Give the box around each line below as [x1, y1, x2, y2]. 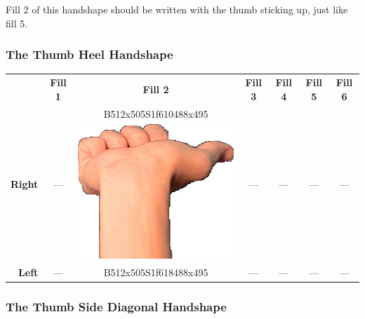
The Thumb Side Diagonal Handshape [6, 298, 227, 315]
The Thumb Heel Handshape [6, 46, 173, 63]
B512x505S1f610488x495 [103, 106, 208, 121]
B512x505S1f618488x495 [103, 265, 208, 280]
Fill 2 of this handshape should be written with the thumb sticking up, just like [6, 2, 348, 16]
